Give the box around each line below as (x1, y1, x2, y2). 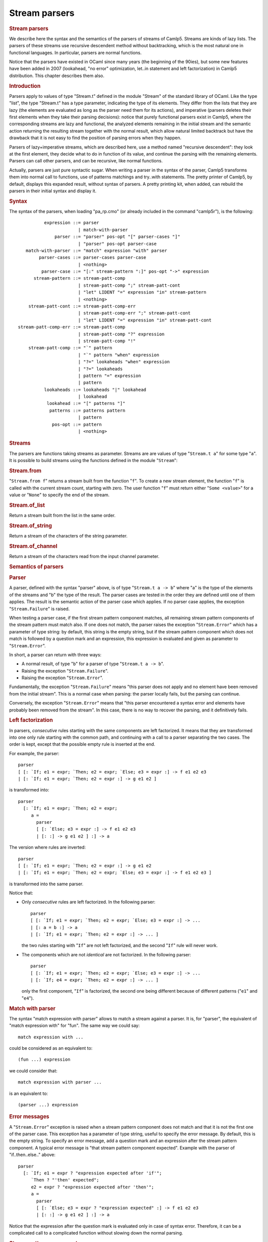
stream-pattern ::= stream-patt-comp (33, 276, 126, 281)
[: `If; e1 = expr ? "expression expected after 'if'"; (23, 1170, 162, 1176)
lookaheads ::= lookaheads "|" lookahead (44, 387, 146, 392)
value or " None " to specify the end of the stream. (9, 492, 110, 498)
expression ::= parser (44, 220, 99, 226)
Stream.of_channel (9, 543, 58, 549)
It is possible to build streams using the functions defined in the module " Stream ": (9, 458, 178, 464)
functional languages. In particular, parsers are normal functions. (9, 50, 142, 56)
